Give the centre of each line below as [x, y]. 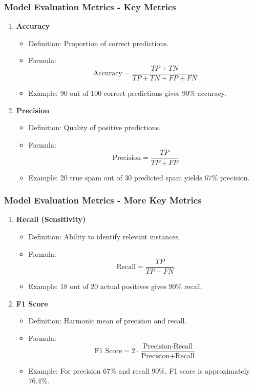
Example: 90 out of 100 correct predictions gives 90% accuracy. [127, 93]
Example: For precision [65, 370]
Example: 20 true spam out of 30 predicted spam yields [115, 177]
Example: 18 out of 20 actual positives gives [97, 286]
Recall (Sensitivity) [51, 219]
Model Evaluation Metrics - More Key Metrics [103, 200]
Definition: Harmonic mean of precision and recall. [108, 321]
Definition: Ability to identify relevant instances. [104, 236]
